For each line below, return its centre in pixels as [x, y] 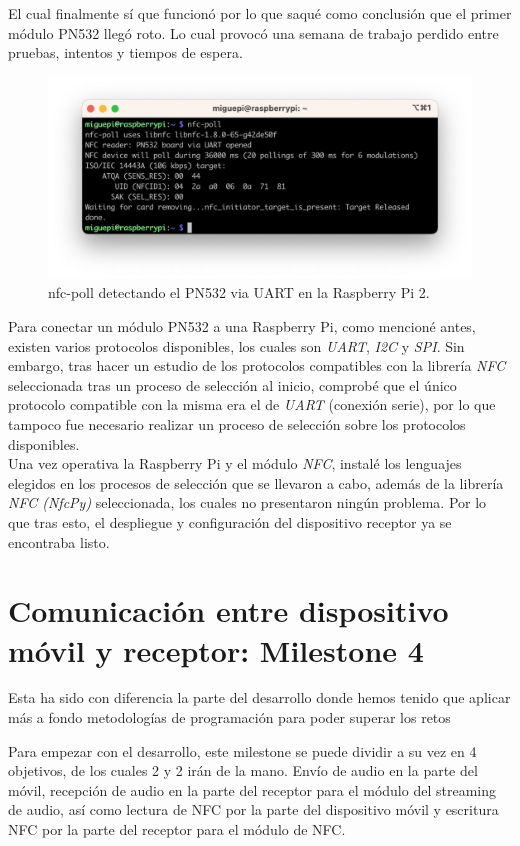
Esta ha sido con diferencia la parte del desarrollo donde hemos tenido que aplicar [259, 697]
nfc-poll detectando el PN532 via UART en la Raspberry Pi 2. [239, 292]
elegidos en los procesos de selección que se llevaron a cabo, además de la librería [256, 482]
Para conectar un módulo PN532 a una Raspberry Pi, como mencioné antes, [242, 326]
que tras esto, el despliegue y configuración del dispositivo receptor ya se [230, 521]
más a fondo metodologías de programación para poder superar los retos [229, 717]
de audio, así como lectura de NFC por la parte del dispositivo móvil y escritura [253, 809]
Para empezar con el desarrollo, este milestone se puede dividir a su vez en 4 [242, 750]
